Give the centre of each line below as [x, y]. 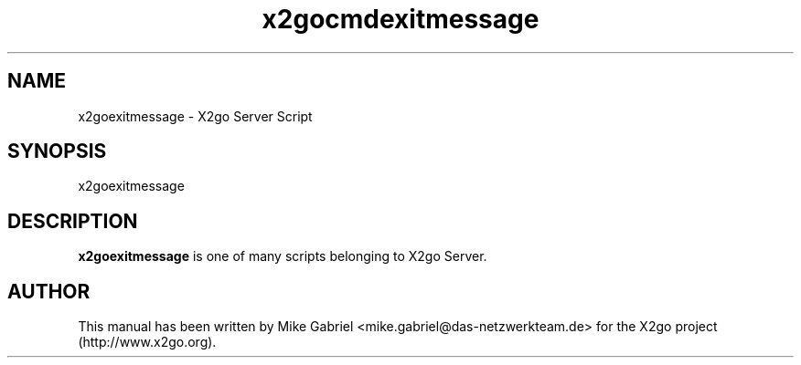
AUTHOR [49, 291]
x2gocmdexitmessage [400, 19]
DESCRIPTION [73, 221]
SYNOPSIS [57, 151]
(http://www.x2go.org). [147, 342]
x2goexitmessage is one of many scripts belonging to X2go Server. [283, 256]
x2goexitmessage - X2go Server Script [195, 116]
